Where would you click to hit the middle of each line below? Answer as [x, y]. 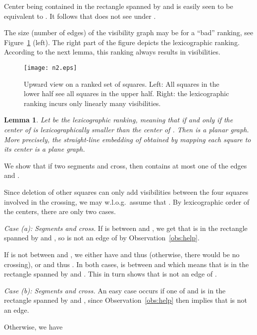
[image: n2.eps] [51, 68]
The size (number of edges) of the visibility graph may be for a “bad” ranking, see [129, 32]
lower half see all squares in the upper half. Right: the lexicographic [127, 93]
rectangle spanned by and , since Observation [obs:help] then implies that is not [126, 300]
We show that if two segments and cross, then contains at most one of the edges [126, 165]
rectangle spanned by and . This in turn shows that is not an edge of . [110, 274]
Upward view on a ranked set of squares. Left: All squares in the [122, 84]
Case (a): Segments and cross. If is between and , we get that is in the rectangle [126, 228]
